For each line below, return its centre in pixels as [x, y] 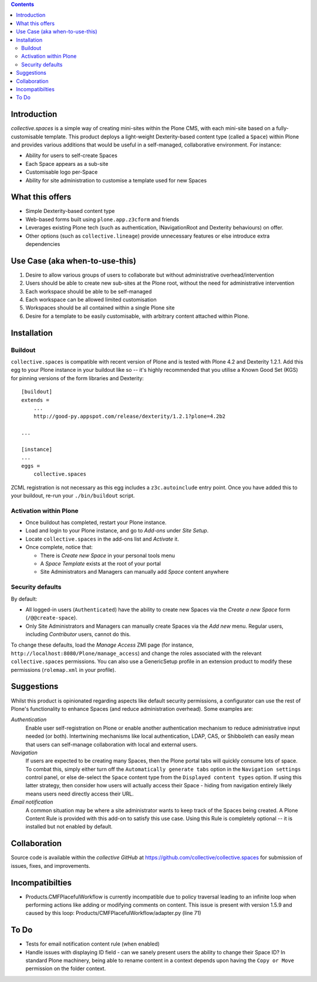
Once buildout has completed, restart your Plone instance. [96, 522]
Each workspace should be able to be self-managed [89, 291]
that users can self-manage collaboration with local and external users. [112, 744]
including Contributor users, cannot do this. [78, 634]
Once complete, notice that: [59, 547]
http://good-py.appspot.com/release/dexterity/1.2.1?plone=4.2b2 [129, 417]
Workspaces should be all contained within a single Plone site [100, 308]
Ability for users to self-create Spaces [71, 155]
